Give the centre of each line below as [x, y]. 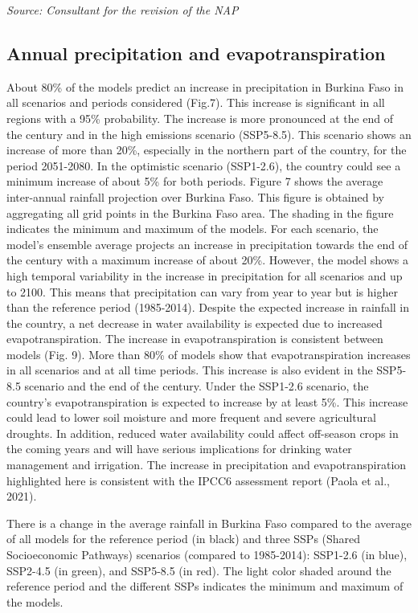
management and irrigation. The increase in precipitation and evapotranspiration [207, 465]
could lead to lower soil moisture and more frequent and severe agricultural [191, 417]
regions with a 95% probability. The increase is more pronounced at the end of [200, 118]
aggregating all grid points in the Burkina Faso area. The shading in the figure [200, 213]
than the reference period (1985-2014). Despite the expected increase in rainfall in [208, 307]
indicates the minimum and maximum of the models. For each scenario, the [193, 229]
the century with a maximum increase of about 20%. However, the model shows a [208, 260]
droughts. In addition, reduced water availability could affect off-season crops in [203, 433]
